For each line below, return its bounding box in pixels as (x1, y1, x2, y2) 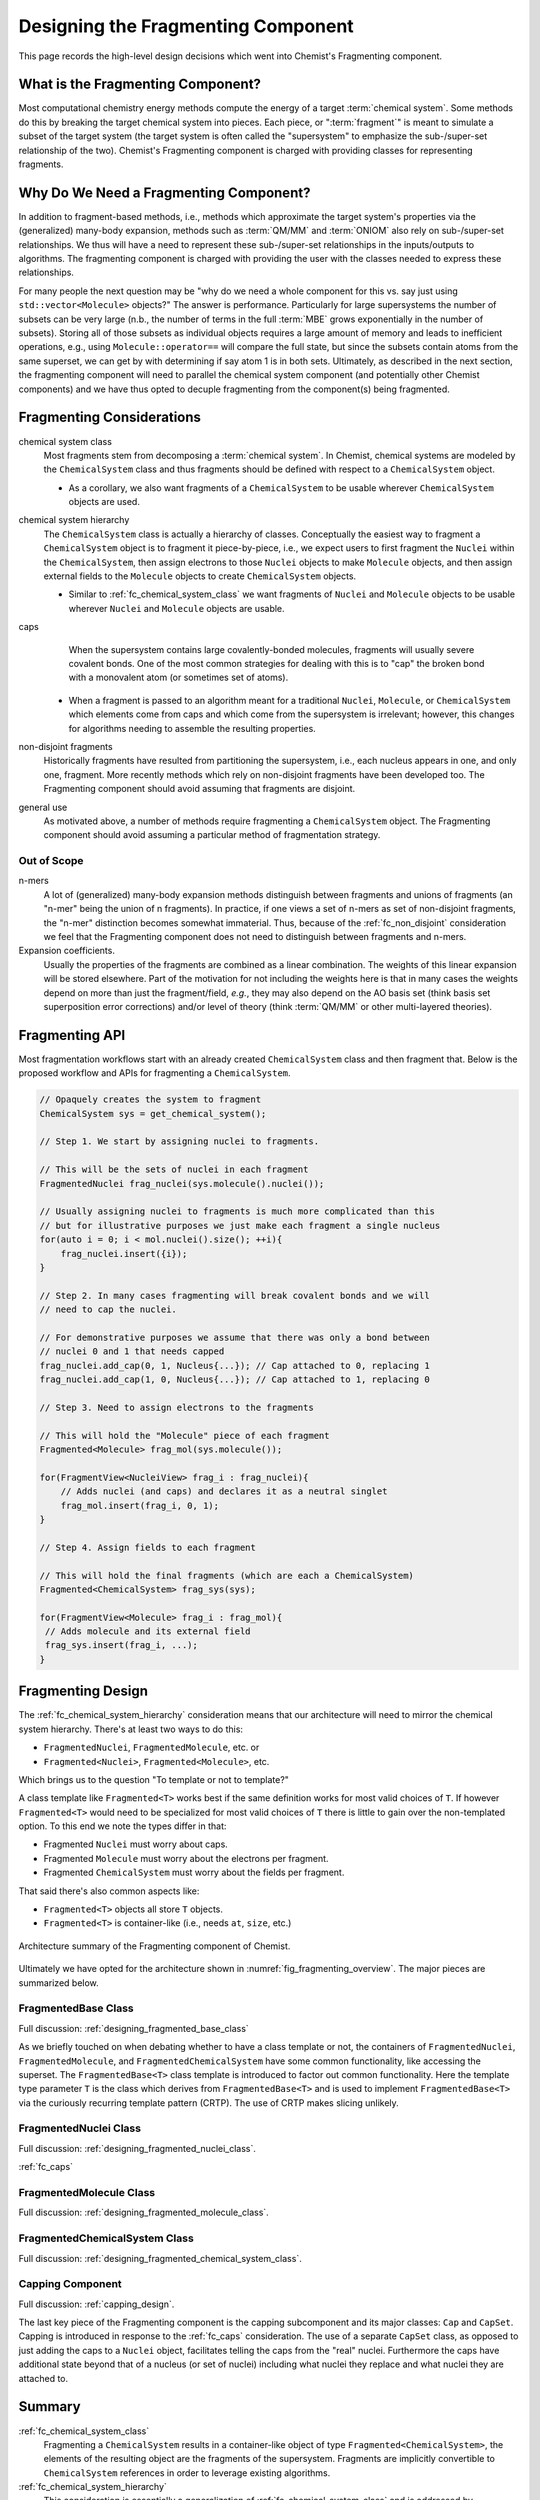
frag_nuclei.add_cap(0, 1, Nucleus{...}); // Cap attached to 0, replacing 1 (39, 1360, 430, 1371)
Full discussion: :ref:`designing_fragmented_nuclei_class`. (18, 2142, 257, 2154)
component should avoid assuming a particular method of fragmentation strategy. (43, 829, 381, 841)
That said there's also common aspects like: (18, 1885, 200, 1897)
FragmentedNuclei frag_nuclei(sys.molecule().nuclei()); (39, 1178, 325, 1189)
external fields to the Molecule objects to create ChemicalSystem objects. (43, 570, 357, 582)
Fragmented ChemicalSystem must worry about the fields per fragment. (43, 1866, 345, 1879)
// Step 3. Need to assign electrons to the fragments (39, 1401, 314, 1413)
